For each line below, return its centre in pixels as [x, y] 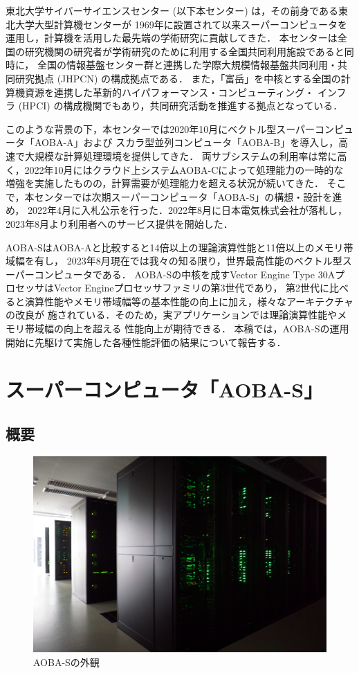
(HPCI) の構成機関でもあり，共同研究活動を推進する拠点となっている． [181, 106]
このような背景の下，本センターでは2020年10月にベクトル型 [141, 128]
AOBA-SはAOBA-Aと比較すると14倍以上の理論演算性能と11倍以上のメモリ [175, 247]
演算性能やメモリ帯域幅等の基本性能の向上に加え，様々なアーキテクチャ [189, 301]
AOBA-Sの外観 [66, 662]
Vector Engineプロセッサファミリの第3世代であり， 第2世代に [192, 288]
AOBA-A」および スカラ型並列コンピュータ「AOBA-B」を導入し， [186, 142]
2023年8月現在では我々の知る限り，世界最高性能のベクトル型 [204, 261]
